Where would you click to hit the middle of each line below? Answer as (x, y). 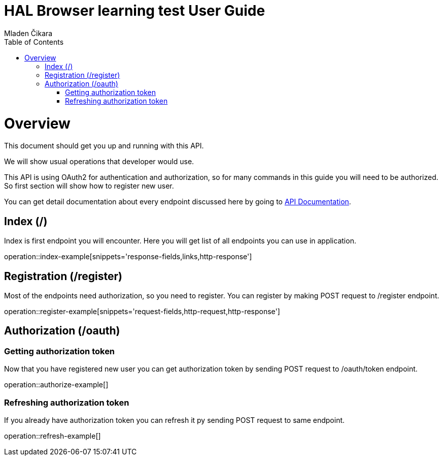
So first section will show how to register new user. (89, 186)
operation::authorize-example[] (56, 385)
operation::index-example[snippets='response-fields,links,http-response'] (128, 257)
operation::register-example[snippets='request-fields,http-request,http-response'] (142, 311)
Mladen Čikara (28, 33)
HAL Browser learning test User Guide (135, 11)
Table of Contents (34, 42)
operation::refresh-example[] (53, 436)
